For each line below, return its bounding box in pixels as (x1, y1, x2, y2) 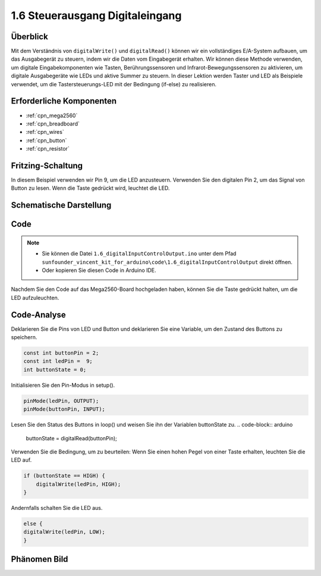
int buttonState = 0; (23, 366, 87, 373)
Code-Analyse (11, 309, 67, 320)
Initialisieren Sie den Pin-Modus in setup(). (11, 381, 115, 389)
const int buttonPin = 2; (23, 350, 99, 356)
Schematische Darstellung (11, 200, 112, 211)
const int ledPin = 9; (23, 358, 93, 365)
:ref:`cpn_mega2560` (26, 112, 78, 119)
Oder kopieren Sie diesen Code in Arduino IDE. (42, 267, 157, 274)
